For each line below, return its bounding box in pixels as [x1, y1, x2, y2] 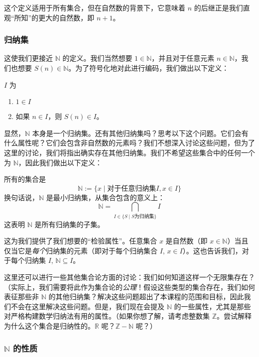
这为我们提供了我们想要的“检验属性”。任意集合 [4, 236, 157, 246]
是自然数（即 [165, 236, 208, 246]
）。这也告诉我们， [182, 245, 242, 255]
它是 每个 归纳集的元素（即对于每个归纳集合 [17, 245, 157, 255]
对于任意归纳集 [107, 185, 156, 192]
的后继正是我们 [194, 2, 243, 12]
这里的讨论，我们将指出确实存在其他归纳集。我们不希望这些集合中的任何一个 [4, 147, 255, 157]
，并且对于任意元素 [151, 53, 215, 63]
